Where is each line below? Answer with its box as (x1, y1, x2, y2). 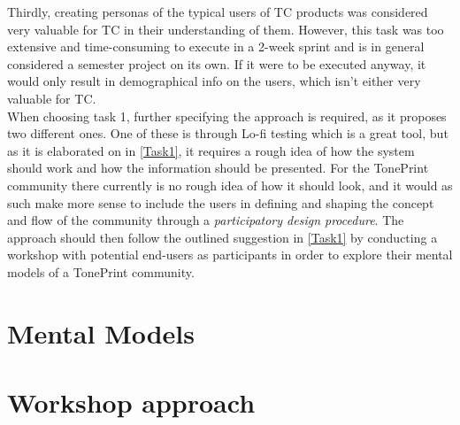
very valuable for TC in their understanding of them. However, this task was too (7, 19, 444, 38)
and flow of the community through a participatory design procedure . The (7, 211, 404, 229)
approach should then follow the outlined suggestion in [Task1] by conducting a (7, 228, 438, 246)
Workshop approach (7, 384, 256, 421)
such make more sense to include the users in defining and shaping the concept (7, 193, 434, 212)
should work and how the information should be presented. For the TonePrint (7, 158, 429, 177)
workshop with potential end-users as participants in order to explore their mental (7, 245, 453, 264)
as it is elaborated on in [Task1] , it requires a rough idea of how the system (7, 141, 415, 159)
